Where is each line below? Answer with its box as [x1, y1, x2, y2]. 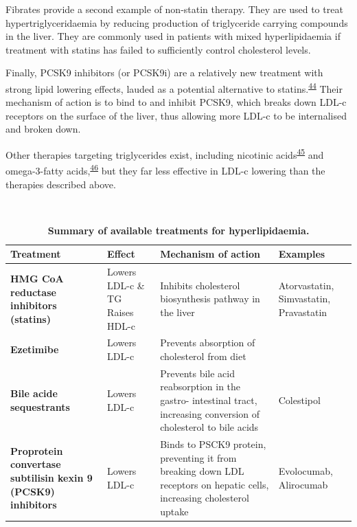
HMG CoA [10, 271, 64, 285]
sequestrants [10, 399, 70, 414]
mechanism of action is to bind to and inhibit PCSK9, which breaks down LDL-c [5, 95, 347, 109]
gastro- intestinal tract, [160, 392, 257, 407]
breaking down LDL [160, 464, 244, 478]
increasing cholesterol [160, 491, 249, 505]
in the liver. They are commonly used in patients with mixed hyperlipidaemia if [5, 29, 341, 43]
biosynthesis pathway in [160, 291, 260, 306]
